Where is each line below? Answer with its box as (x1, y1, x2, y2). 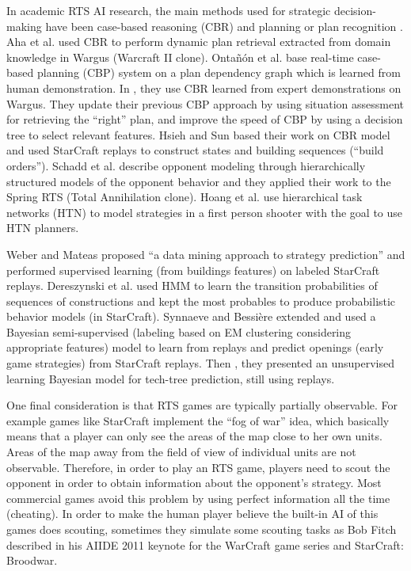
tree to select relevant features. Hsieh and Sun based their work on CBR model (6, 126, 390, 143)
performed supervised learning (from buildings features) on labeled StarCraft (6, 261, 380, 278)
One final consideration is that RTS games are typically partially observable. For (6, 397, 398, 413)
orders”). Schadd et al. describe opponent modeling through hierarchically (6, 157, 366, 173)
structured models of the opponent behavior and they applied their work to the (6, 173, 391, 189)
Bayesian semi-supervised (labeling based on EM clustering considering (6, 323, 352, 340)
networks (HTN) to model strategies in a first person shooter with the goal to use (6, 204, 403, 220)
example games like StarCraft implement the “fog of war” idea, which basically (6, 412, 390, 428)
